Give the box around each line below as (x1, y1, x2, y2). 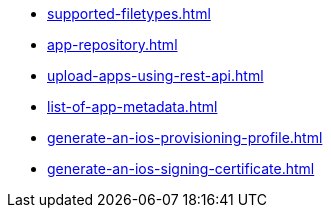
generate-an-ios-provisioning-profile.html (47, 129, 323, 146)
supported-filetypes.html (47, 5, 211, 22)
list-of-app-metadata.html (47, 98, 218, 115)
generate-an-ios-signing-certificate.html (47, 160, 315, 177)
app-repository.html (47, 36, 178, 53)
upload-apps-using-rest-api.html (47, 67, 264, 84)
